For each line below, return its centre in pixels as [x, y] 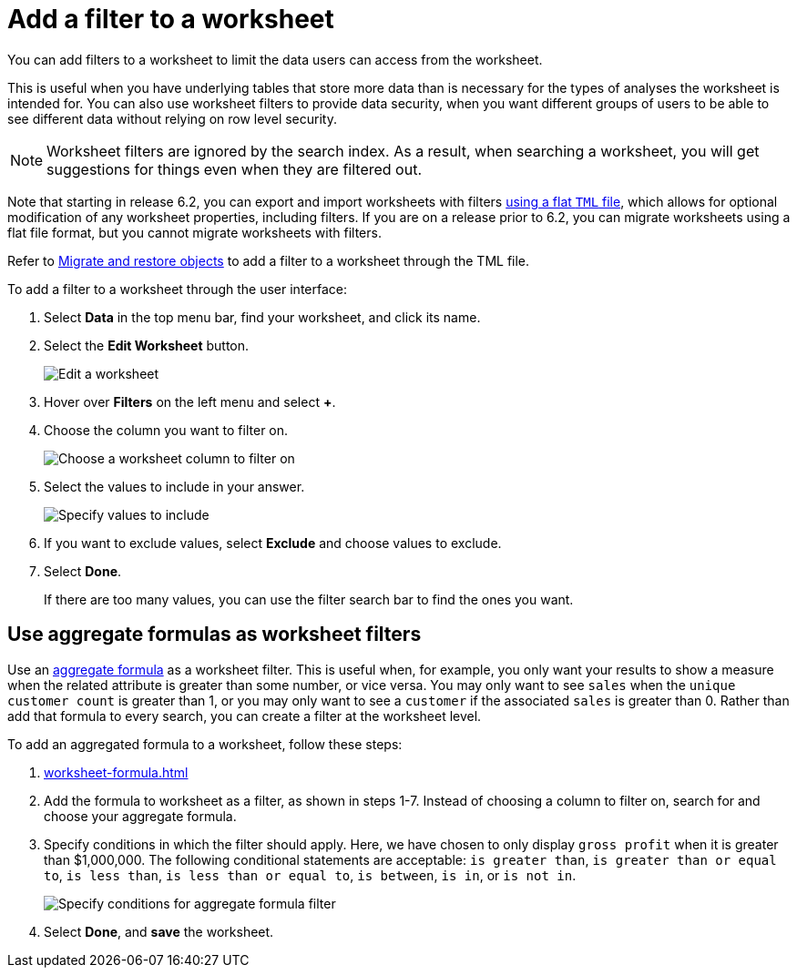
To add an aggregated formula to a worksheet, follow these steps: [205, 744]
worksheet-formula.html [116, 772]
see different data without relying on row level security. [172, 118]
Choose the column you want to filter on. [166, 430]
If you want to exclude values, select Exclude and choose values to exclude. [273, 543]
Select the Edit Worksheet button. [147, 345]
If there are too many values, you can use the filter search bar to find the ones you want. [309, 599]
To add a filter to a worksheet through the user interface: [177, 289]
